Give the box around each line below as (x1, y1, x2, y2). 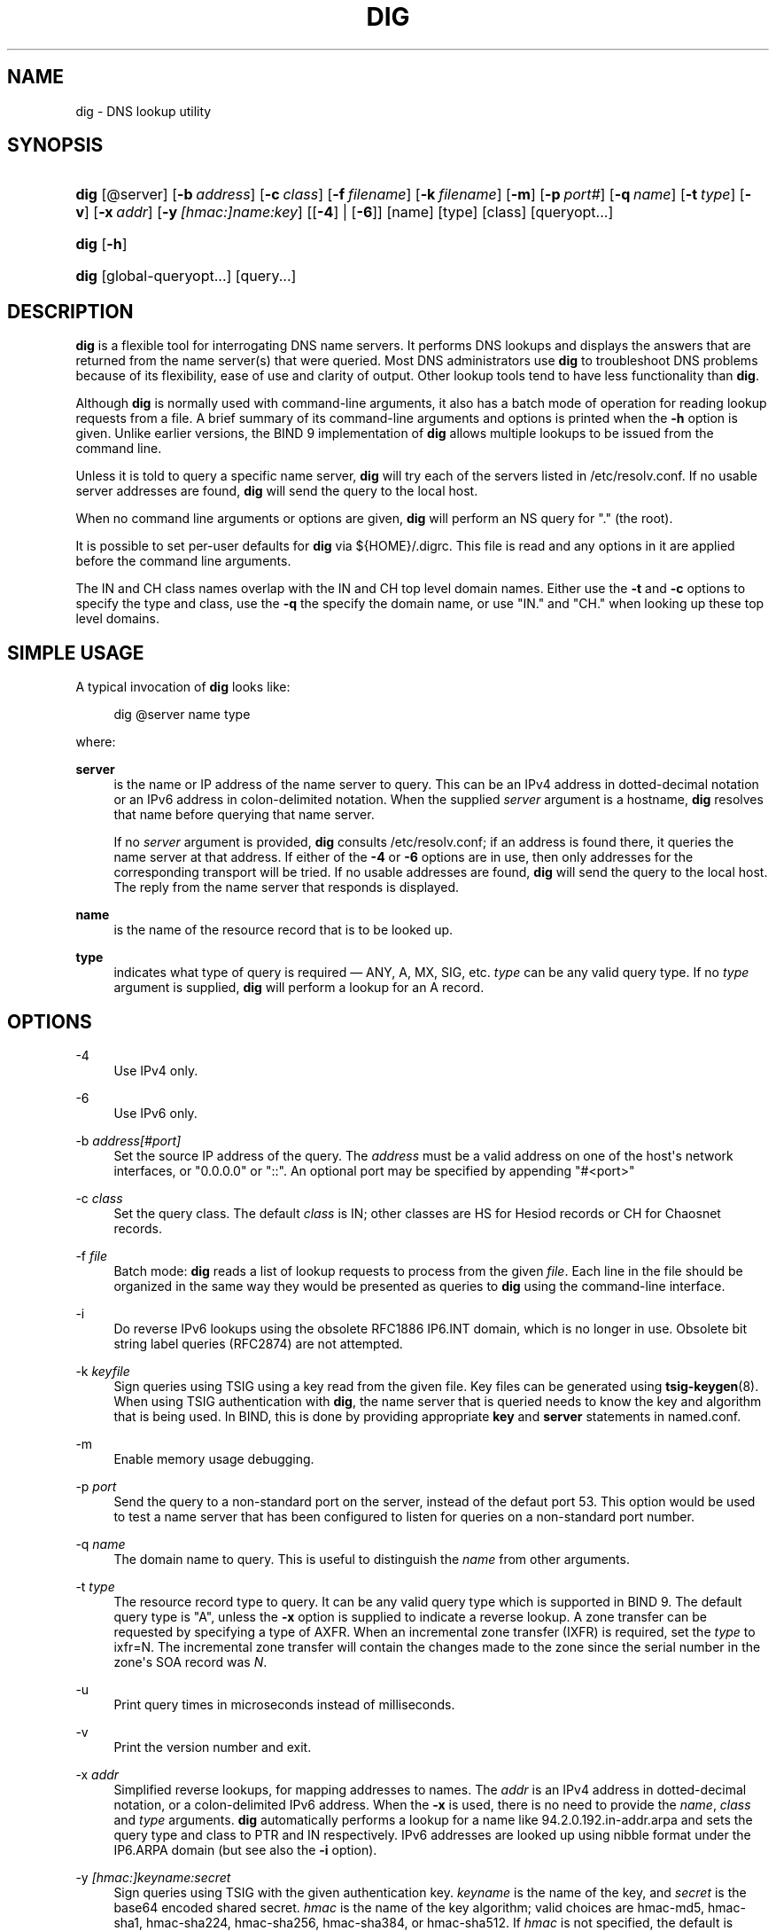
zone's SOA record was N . (113, 1653, 268, 1669)
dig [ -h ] (75, 235, 128, 254)
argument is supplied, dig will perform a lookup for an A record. (113, 980, 485, 996)
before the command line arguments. (75, 553, 291, 569)
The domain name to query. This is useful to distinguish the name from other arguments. (113, 1551, 630, 1567)
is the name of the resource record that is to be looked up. (113, 922, 454, 938)
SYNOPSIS (7, 134, 104, 157)
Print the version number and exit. (113, 1739, 312, 1755)
